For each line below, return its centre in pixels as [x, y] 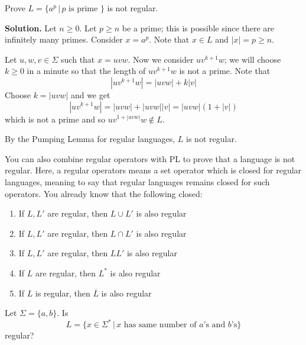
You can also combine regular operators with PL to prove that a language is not [150, 158]
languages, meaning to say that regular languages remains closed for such [137, 181]
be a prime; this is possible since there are [198, 28]
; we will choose [253, 59]
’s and [214, 325]
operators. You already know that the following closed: [104, 193]
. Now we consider [161, 59]
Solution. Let [31, 28]
